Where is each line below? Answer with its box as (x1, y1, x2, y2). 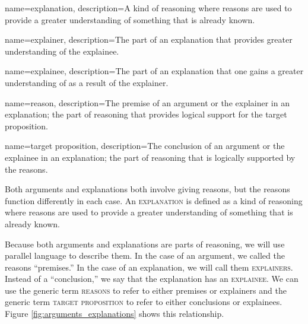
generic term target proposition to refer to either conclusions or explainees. (5, 296, 282, 308)
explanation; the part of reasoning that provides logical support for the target (5, 108, 287, 120)
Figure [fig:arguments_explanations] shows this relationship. (5, 307, 224, 320)
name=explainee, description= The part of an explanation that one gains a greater (5, 65, 304, 77)
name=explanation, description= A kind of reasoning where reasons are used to (5, 2, 292, 14)
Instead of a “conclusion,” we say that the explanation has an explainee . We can (5, 272, 299, 285)
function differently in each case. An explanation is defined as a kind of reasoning (5, 194, 303, 207)
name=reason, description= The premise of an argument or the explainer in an (5, 96, 290, 109)
